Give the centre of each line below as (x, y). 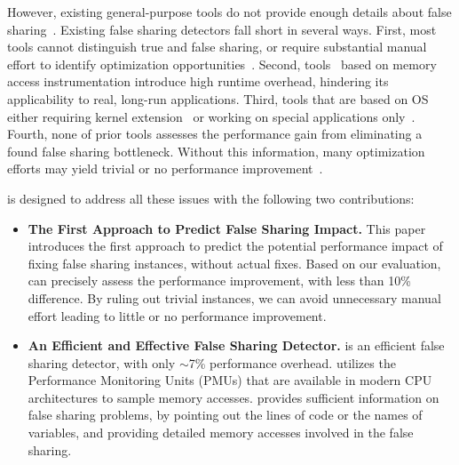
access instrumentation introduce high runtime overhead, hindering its (198, 81)
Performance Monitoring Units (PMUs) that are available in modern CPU (230, 380)
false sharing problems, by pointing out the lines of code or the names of (225, 415)
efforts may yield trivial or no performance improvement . (165, 168)
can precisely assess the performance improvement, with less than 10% (219, 281)
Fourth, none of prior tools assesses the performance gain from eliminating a (215, 134)
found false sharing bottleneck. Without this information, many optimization (216, 151)
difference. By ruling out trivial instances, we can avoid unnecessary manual (234, 297)
